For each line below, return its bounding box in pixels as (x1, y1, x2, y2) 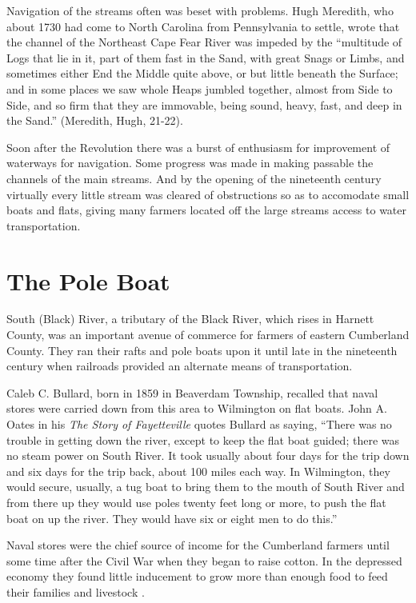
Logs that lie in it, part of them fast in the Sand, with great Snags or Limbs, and (6, 49, 405, 66)
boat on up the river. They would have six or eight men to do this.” (6, 509, 338, 526)
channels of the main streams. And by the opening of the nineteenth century (6, 170, 382, 186)
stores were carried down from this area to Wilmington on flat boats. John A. (6, 400, 387, 417)
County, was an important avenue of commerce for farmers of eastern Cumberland (6, 326, 410, 343)
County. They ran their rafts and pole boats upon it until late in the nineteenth (6, 341, 398, 358)
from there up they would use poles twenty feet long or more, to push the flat (6, 493, 386, 510)
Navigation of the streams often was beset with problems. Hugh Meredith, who (6, 2, 394, 18)
